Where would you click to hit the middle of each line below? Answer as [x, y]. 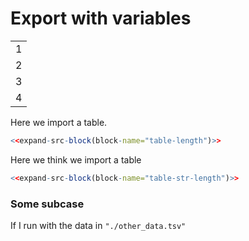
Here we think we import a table [76, 159]
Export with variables [101, 18]
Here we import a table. [59, 122]
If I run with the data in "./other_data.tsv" [98, 225]
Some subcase [47, 204]
